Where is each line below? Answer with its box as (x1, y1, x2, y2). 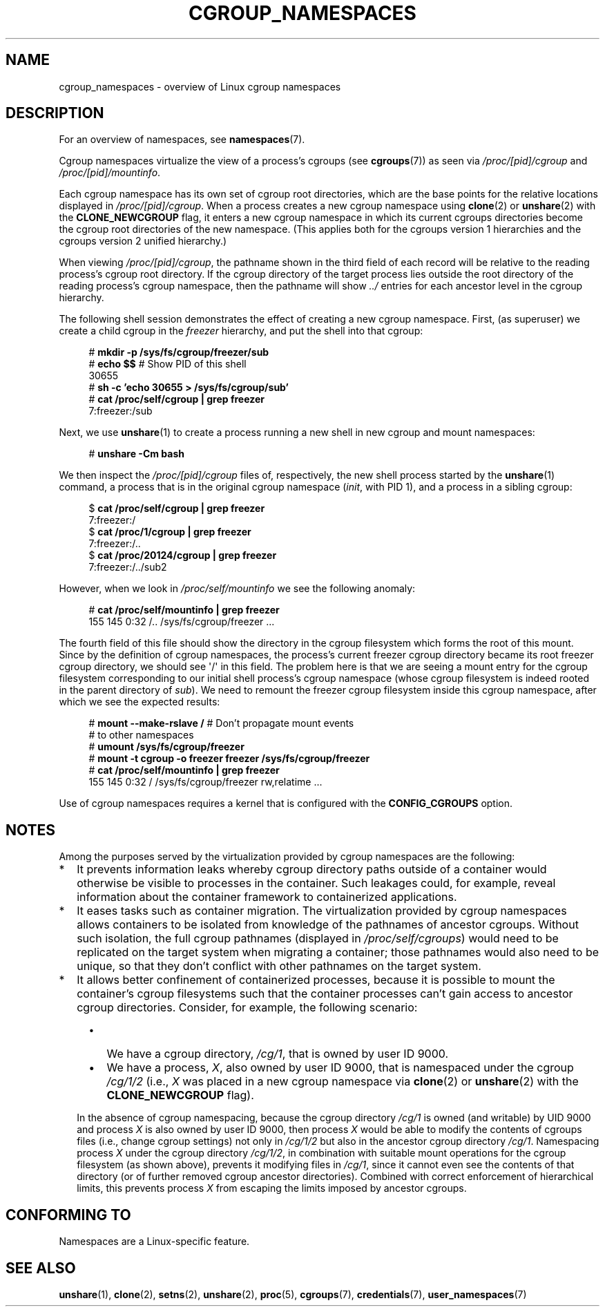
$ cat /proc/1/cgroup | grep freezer (88, 526, 251, 538)
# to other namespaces (88, 729, 194, 741)
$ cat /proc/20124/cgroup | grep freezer (88, 549, 277, 562)
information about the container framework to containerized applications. (77, 890, 457, 904)
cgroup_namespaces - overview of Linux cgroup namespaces (59, 80, 341, 93)
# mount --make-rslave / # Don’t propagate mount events (88, 717, 354, 730)
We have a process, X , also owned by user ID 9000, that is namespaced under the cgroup (106, 1061, 574, 1075)
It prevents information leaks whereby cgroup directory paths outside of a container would (77, 862, 547, 877)
